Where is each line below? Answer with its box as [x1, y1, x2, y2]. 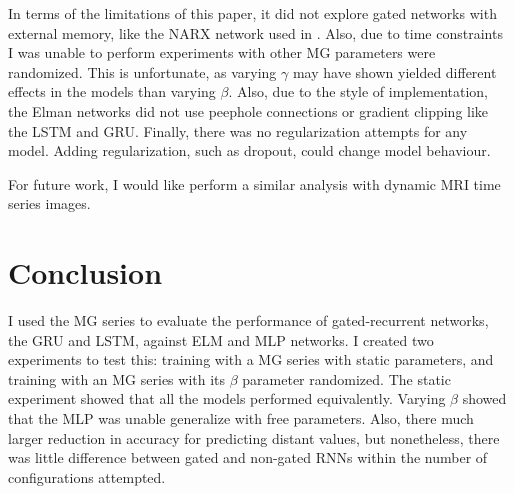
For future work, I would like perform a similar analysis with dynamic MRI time [8, 173, 501, 194]
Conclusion [8, 252, 163, 293]
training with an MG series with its [8, 368, 226, 389]
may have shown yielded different [292, 61, 497, 82]
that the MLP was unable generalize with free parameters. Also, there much [8, 408, 474, 429]
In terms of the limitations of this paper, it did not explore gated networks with [8, 3, 497, 23]
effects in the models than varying [8, 81, 216, 102]
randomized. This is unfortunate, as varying [8, 61, 277, 82]
